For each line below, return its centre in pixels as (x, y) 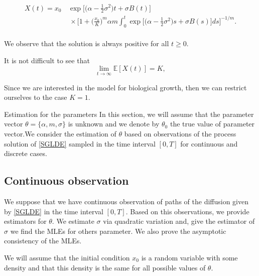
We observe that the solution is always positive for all (87, 43)
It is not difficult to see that (47, 60)
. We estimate (73, 221)
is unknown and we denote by (114, 124)
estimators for (25, 221)
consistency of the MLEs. (43, 241)
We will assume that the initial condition (67, 258)
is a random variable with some (189, 258)
